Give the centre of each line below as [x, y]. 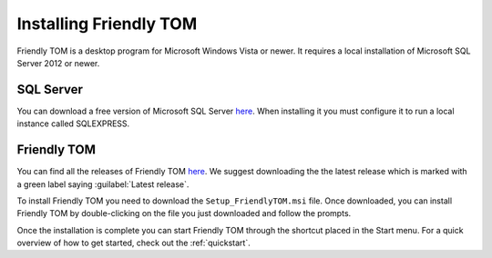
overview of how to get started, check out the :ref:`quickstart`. [133, 243]
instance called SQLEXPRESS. [73, 124]
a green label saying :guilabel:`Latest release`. [103, 184]
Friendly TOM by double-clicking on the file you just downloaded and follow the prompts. [184, 213]
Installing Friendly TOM [107, 24]
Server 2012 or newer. [58, 63]
